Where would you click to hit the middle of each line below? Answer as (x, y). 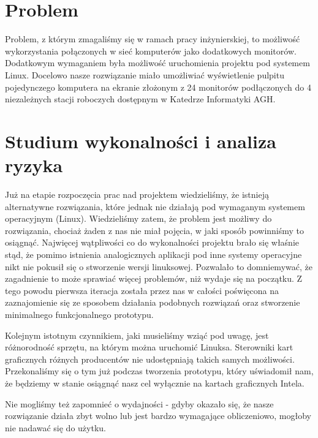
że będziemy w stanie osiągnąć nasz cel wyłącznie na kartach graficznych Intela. (155, 383)
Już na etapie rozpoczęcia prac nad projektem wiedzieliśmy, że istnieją (137, 194)
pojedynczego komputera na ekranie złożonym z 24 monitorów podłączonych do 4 (158, 87)
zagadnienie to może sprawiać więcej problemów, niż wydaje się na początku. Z (154, 278)
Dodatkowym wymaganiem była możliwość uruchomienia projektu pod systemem (157, 63)
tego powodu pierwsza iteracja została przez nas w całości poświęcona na (142, 290)
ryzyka (34, 165)
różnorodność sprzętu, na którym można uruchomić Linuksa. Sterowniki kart (149, 347)
